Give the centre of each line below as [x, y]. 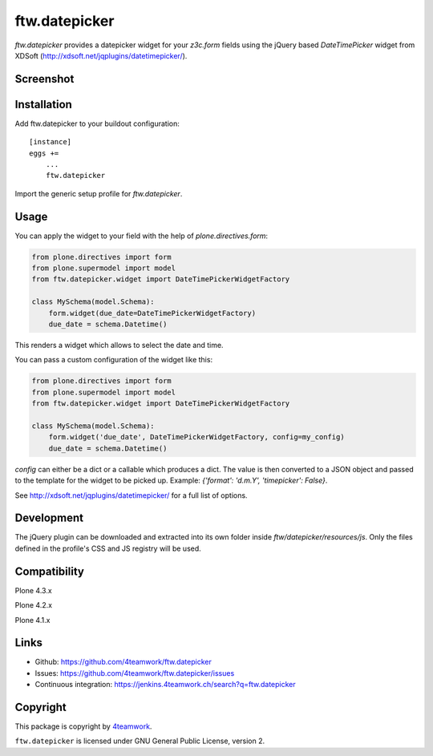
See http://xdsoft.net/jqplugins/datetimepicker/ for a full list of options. [131, 495]
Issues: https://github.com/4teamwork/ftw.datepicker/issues [135, 673]
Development [49, 518]
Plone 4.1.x [32, 620]
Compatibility [49, 571]
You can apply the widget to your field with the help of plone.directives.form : [142, 236]
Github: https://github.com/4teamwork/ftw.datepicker [123, 662]
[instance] [51, 142]
